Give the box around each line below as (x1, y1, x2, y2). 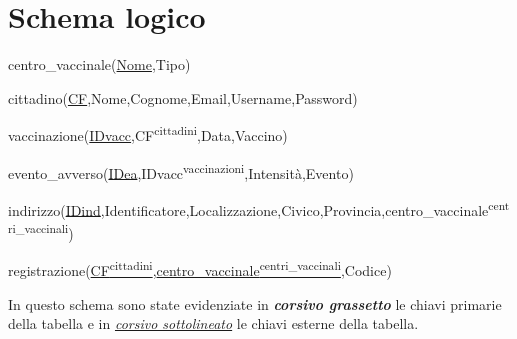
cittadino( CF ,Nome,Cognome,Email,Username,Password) (8, 87, 358, 108)
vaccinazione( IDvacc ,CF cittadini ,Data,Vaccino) (8, 122, 288, 145)
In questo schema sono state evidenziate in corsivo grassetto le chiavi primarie (8, 293, 502, 314)
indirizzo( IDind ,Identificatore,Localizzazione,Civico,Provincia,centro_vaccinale (8, 199, 489, 220)
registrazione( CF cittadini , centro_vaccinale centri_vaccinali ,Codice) (8, 257, 392, 280)
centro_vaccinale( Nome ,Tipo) (8, 54, 191, 75)
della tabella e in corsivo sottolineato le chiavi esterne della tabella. (8, 313, 419, 334)
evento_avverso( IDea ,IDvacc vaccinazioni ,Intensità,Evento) (8, 159, 354, 183)
